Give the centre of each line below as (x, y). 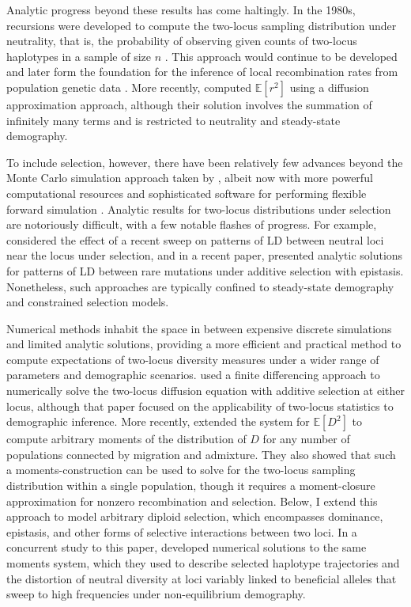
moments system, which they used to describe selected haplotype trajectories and (203, 563)
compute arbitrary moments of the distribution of (126, 439)
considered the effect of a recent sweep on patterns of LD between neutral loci (195, 239)
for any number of (306, 439)
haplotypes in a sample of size (79, 56)
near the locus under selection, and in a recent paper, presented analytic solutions (205, 255)
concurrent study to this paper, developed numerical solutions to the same (187, 547)
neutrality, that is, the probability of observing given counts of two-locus (182, 41)
